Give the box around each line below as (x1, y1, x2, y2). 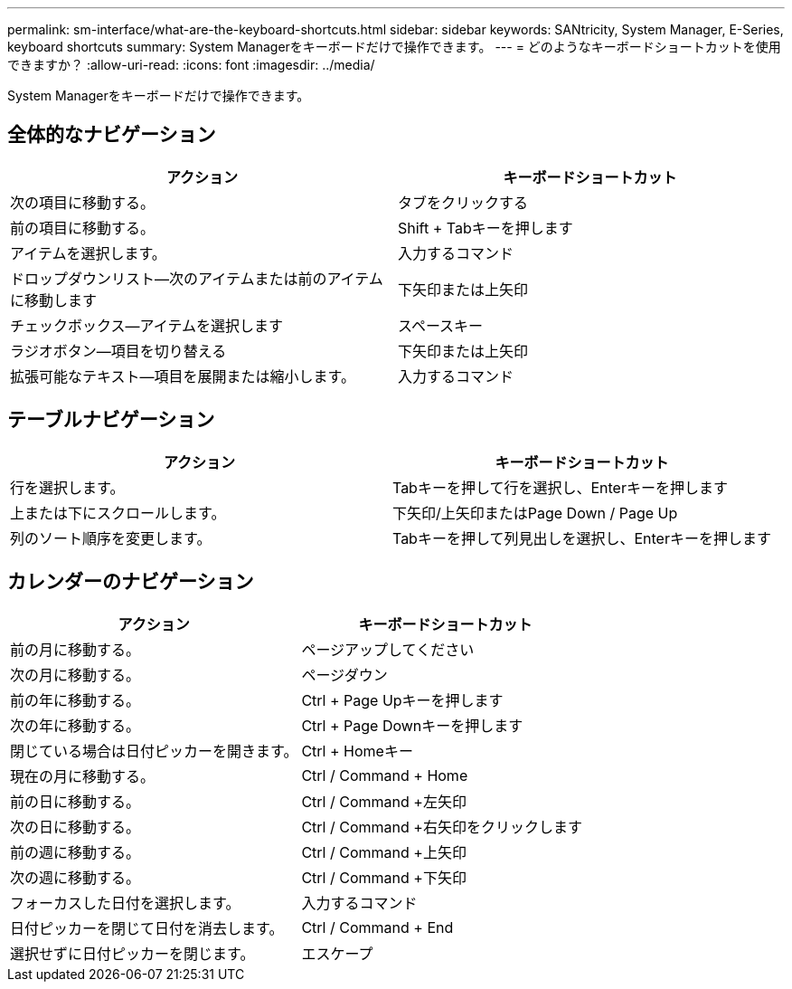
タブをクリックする (398, 193, 529, 212)
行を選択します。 (10, 478, 125, 497)
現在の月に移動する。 (10, 766, 156, 785)
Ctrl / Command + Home (301, 766, 468, 785)
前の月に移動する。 (10, 640, 141, 659)
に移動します (10, 290, 98, 309)
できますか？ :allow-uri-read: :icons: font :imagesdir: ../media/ (7, 57, 375, 72)
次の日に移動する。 (10, 817, 141, 836)
